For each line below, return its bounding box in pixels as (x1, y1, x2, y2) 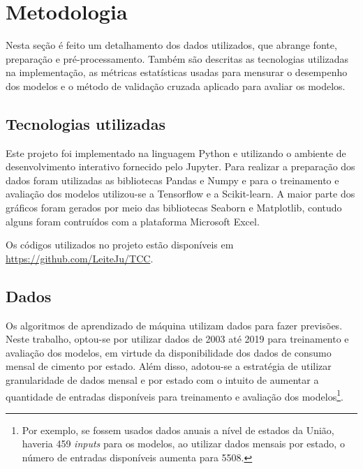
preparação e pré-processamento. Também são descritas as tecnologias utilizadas (6, 51, 349, 66)
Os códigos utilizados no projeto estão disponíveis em (6, 237, 234, 252)
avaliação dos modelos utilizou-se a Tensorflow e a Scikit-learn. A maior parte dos (6, 186, 355, 201)
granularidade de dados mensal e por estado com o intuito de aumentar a (6, 373, 319, 387)
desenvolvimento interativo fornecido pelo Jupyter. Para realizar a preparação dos (6, 159, 355, 174)
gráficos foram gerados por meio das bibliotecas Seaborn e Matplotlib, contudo (6, 200, 342, 215)
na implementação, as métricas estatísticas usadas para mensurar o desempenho (6, 65, 348, 80)
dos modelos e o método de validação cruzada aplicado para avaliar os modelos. (6, 78, 346, 93)
